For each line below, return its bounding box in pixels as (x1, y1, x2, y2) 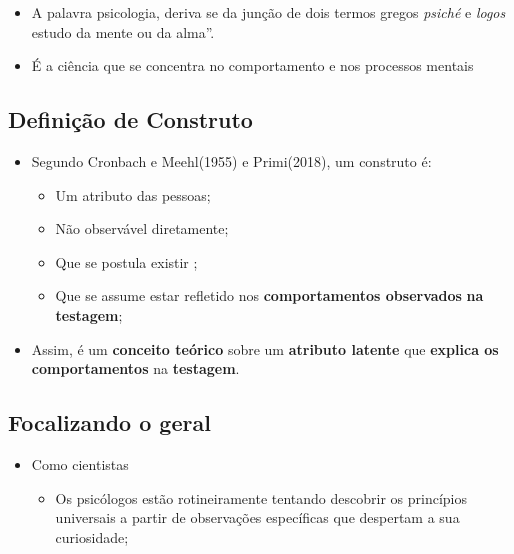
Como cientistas (31, 453, 129, 474)
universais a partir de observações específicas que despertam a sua (55, 507, 460, 528)
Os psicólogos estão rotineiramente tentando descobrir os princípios (55, 487, 467, 508)
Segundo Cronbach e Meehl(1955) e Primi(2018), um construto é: (31, 150, 432, 171)
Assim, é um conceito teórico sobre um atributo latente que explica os (31, 338, 499, 359)
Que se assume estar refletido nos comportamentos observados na (55, 285, 484, 306)
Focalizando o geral (8, 407, 211, 438)
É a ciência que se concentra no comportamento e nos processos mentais (31, 55, 474, 76)
